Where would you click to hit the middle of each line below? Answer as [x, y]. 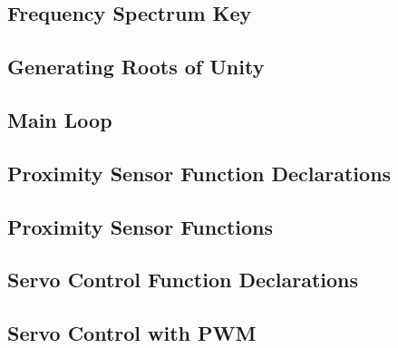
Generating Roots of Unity [136, 67]
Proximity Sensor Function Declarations [199, 173]
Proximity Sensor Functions [141, 226]
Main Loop [60, 119]
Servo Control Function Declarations [183, 280]
